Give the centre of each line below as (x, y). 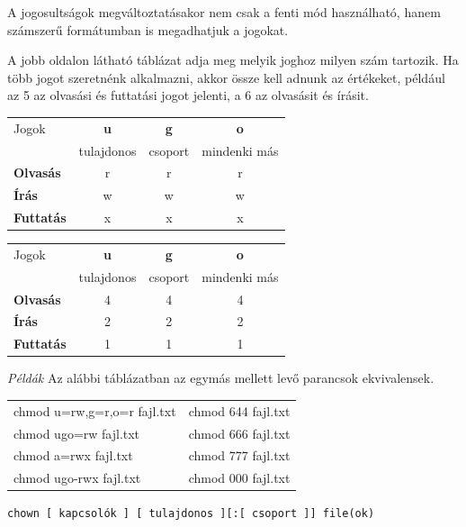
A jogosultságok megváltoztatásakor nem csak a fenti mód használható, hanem (224, 12)
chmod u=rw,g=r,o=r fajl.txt (95, 410)
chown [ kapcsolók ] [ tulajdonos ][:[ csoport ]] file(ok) (191, 514)
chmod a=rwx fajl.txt (73, 455)
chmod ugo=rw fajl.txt (77, 433)
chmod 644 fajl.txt (239, 410)
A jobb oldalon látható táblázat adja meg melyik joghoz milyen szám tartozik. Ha (233, 60)
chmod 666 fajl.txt (239, 433)
